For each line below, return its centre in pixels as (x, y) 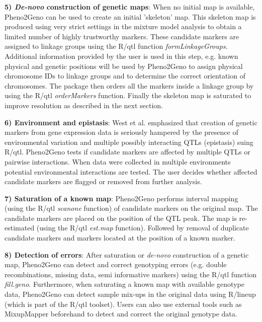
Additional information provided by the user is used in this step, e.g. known (121, 56)
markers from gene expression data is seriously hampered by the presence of (121, 132)
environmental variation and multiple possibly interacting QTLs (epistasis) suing (129, 142)
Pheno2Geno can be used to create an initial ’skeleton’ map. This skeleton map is (130, 16)
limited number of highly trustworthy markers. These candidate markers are (122, 36)
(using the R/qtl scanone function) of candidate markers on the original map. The (131, 208)
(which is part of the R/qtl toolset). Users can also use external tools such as (123, 304)
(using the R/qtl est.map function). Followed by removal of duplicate (143, 228)
